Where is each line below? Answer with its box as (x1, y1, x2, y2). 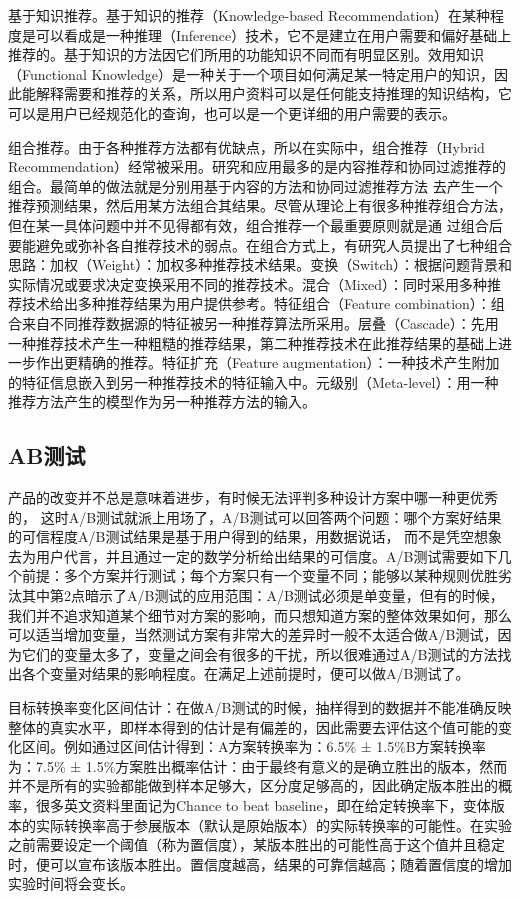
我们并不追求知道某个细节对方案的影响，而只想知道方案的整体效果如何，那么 (8, 604, 512, 625)
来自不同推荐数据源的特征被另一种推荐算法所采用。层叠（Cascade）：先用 (21, 312, 499, 333)
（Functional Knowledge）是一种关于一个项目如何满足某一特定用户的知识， (8, 63, 494, 84)
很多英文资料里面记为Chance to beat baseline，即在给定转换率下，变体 (35, 794, 491, 815)
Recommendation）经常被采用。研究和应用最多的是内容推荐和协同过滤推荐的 (8, 156, 506, 177)
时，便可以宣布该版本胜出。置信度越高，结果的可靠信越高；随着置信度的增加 (8, 853, 512, 874)
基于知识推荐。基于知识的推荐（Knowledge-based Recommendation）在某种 (8, 5, 491, 25)
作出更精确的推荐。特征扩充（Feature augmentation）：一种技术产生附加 (35, 352, 500, 373)
